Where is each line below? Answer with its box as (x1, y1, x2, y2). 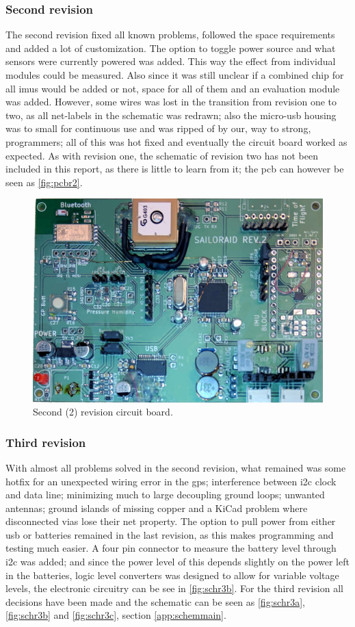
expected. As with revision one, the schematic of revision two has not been (5, 148, 318, 162)
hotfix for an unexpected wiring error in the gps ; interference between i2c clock (5, 474, 337, 488)
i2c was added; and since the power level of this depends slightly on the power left (5, 554, 350, 569)
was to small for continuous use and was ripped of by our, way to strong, (5, 121, 311, 136)
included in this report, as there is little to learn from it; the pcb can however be (5, 162, 344, 176)
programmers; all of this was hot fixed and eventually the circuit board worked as (5, 134, 347, 149)
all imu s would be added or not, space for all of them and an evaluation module (5, 81, 340, 95)
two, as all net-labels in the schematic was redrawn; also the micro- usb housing (5, 107, 337, 122)
